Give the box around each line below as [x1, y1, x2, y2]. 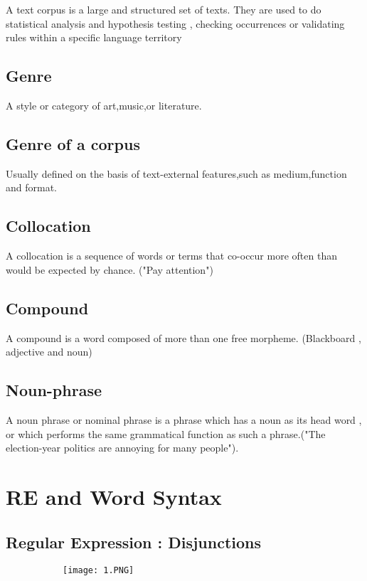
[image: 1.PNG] [63, 565, 134, 576]
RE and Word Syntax [6, 481, 222, 511]
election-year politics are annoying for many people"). [6, 440, 239, 455]
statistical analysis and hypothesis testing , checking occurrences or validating [6, 16, 345, 31]
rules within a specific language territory [6, 30, 182, 45]
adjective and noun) [6, 344, 92, 359]
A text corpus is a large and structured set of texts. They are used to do [6, 2, 321, 16]
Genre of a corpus [6, 132, 140, 154]
